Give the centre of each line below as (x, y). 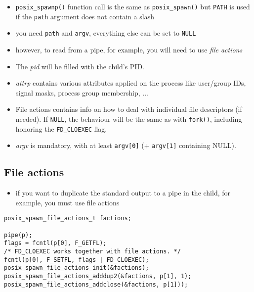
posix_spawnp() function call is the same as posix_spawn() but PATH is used (133, 6)
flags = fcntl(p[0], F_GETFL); (55, 243)
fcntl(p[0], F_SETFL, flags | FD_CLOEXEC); (77, 260)
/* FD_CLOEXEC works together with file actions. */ (92, 251)
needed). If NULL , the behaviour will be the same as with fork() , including (129, 119)
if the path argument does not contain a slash (85, 16)
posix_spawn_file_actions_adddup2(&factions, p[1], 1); (98, 276)
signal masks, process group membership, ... (82, 92)
